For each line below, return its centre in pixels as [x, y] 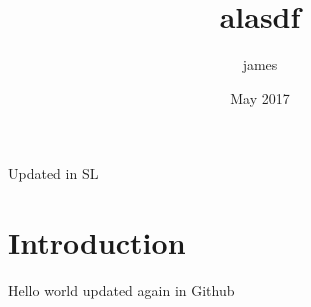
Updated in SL [53, 173]
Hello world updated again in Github [121, 290]
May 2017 [260, 97]
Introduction [97, 242]
